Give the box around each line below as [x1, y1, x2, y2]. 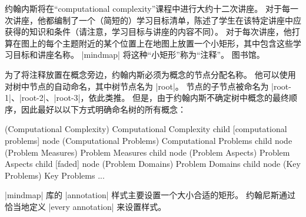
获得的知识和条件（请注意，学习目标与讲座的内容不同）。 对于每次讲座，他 [5, 25, 292, 38]
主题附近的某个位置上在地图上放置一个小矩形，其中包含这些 [62, 37, 293, 49]
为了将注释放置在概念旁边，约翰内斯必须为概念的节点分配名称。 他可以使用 [5, 68, 296, 80]
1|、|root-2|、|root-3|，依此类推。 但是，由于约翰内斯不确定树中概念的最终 [5, 91, 290, 104]
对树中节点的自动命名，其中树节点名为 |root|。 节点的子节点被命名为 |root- [5, 80, 291, 92]
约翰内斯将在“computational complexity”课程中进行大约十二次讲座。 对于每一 [5, 2, 298, 14]
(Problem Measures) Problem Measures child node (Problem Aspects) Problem [5, 146, 290, 158]
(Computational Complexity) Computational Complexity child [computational [5, 123, 287, 135]
